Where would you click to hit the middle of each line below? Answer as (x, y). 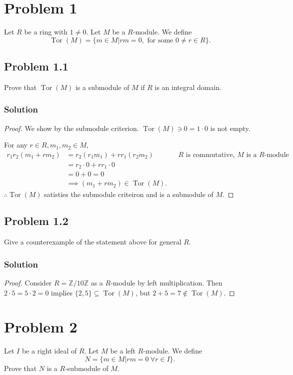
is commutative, (210, 155)
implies (62, 292)
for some (160, 40)
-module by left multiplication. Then (166, 283)
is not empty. (230, 128)
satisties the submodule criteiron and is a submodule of (129, 194)
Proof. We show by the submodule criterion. (71, 128)
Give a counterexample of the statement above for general (93, 242)
